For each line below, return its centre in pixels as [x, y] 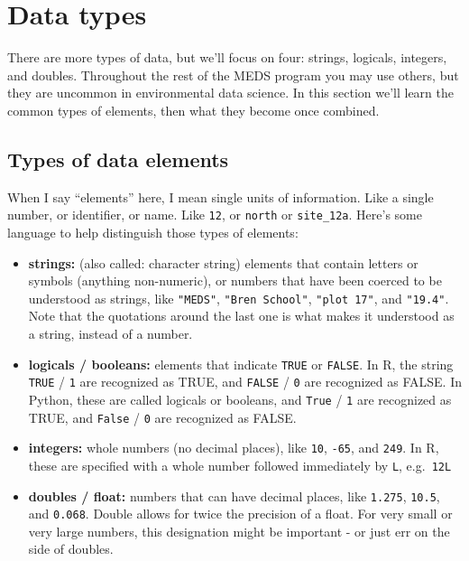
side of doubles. [71, 549]
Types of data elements [118, 159]
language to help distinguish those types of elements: [153, 232]
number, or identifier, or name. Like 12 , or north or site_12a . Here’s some [215, 215]
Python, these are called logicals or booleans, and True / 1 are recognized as [240, 399]
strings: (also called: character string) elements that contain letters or [223, 262]
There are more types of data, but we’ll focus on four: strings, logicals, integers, [227, 57]
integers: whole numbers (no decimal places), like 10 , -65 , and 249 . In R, [234, 448]
